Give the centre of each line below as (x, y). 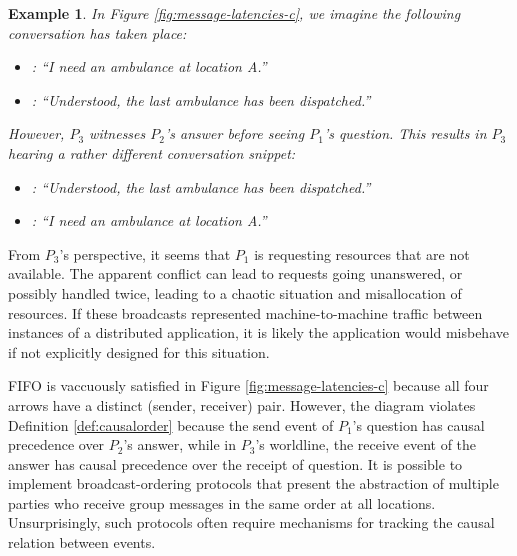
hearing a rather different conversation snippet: (152, 152)
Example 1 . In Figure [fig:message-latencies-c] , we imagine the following (234, 13)
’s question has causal (418, 424)
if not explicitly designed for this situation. (139, 351)
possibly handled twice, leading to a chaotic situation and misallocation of (235, 292)
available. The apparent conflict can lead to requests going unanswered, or (235, 273)
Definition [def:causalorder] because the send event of (171, 424)
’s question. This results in (405, 133)
